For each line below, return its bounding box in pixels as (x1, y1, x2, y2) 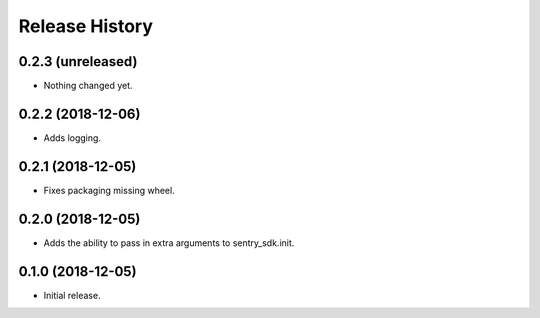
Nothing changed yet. (43, 80, 134, 92)
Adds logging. (43, 131, 102, 144)
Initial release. (43, 289, 101, 301)
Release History (18, 15, 154, 37)
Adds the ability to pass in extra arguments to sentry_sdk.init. (43, 236, 295, 249)
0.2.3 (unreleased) (18, 53, 138, 70)
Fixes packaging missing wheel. (43, 184, 175, 196)
